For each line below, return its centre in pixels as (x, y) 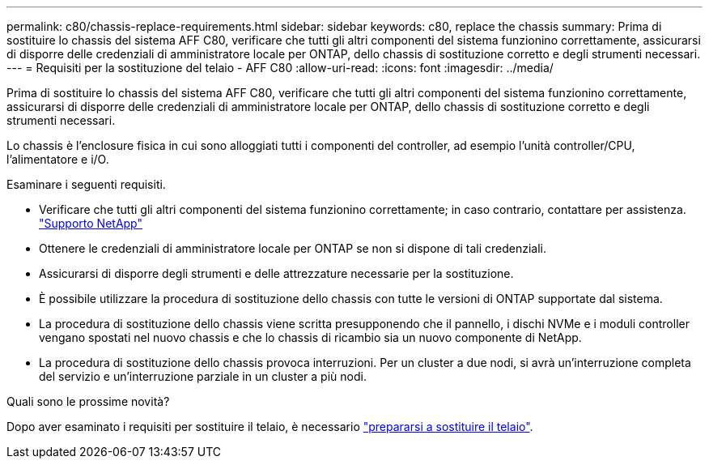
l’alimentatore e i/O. (58, 159)
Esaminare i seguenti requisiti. (86, 184)
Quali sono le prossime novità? (88, 401)
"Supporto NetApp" (91, 223)
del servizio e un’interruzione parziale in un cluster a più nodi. (203, 376)
